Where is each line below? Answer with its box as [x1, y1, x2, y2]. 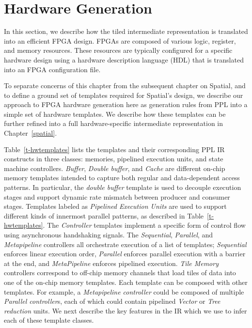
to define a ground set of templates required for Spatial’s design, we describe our [4, 90, 243, 100]
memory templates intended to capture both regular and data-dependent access [4, 172, 240, 183]
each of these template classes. [4, 315, 94, 325]
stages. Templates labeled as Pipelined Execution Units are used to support [4, 201, 227, 211]
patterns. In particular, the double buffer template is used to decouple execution [4, 182, 241, 192]
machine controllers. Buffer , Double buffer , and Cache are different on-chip [4, 163, 225, 173]
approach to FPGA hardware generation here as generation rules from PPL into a [4, 99, 248, 109]
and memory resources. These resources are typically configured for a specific [4, 45, 233, 55]
